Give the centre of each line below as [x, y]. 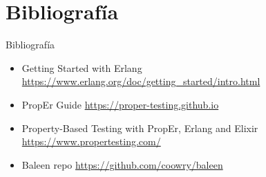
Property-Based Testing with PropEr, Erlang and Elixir [140, 128]
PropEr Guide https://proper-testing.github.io [120, 104]
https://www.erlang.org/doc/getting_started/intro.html [141, 81]
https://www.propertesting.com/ [91, 141]
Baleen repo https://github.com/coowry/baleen [122, 164]
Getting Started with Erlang [82, 67]
